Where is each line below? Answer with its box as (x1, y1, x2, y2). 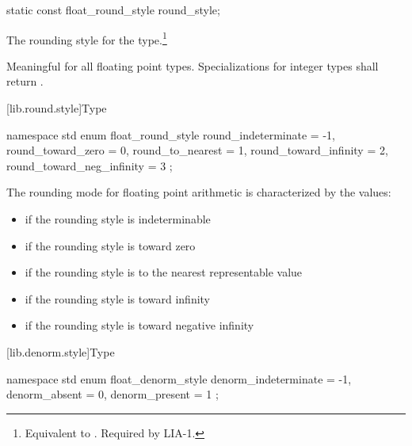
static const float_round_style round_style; (6, 2, 220, 17)
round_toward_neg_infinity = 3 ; (6, 157, 173, 173)
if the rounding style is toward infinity (25, 290, 211, 307)
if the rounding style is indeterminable (25, 211, 211, 227)
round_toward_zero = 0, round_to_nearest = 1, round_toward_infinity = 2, (6, 142, 388, 158)
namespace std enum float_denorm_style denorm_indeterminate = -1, (6, 370, 352, 387)
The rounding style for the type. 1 (6, 29, 167, 48)
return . (6, 73, 44, 90)
